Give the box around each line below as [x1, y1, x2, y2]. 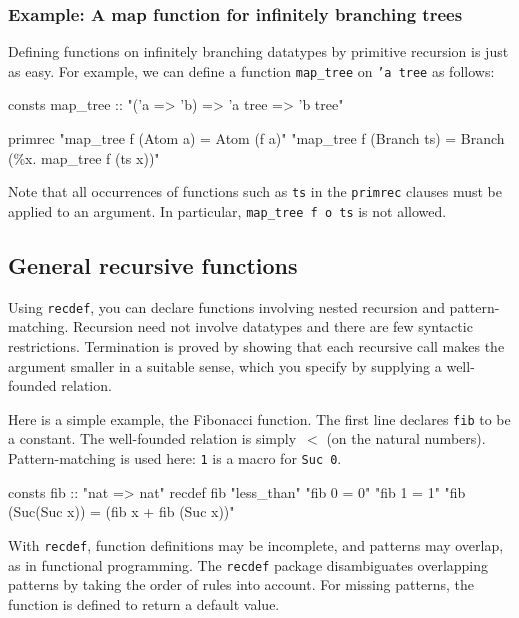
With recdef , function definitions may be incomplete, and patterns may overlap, [8, 534, 504, 555]
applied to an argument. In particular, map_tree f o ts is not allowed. [8, 200, 447, 221]
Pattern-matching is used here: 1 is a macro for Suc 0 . [8, 448, 342, 469]
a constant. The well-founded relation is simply [8, 428, 297, 449]
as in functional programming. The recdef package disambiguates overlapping [8, 554, 489, 575]
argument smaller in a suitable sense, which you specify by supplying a [8, 355, 442, 376]
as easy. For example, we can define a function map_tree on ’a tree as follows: [8, 60, 495, 81]
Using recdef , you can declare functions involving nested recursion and [8, 296, 445, 317]
